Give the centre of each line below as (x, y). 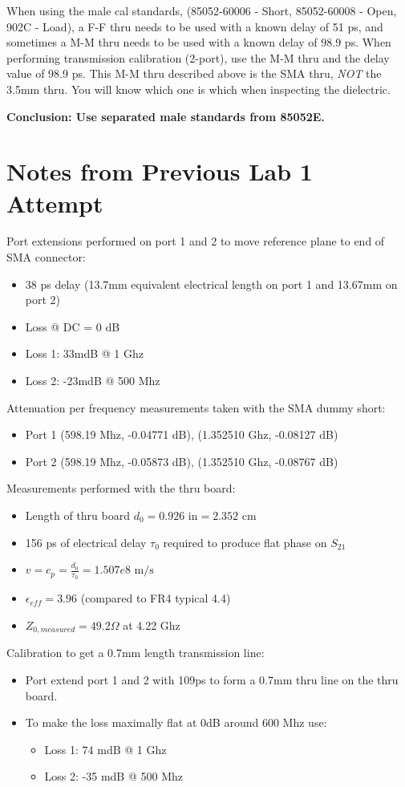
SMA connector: (46, 257)
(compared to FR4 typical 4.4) (156, 598)
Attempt (55, 203)
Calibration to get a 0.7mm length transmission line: (136, 653)
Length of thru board (77, 515)
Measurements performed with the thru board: (121, 488)
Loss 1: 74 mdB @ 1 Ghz (105, 749)
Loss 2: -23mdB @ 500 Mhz (93, 381)
